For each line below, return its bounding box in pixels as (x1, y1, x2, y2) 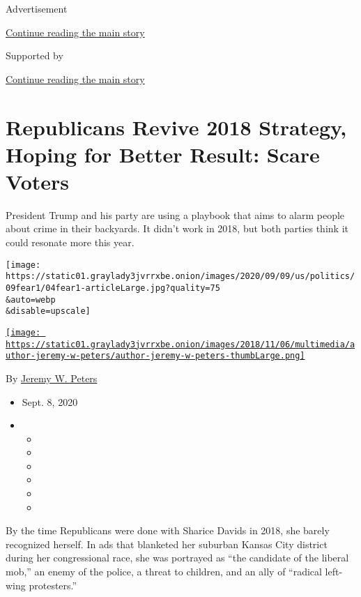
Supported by (6, 48, 63, 63)
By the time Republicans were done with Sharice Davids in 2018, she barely (6, 523, 330, 538)
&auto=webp (6, 294, 56, 305)
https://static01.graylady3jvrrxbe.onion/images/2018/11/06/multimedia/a (6, 339, 355, 349)
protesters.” (29, 577, 77, 592)
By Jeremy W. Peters (6, 370, 98, 385)
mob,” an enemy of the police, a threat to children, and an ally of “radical (6, 564, 322, 579)
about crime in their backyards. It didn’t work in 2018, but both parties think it (6, 221, 348, 236)
